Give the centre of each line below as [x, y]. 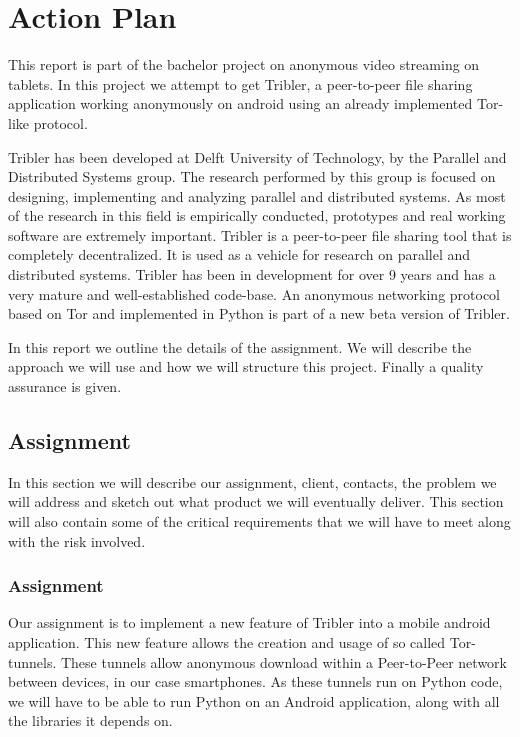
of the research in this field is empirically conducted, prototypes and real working [257, 215]
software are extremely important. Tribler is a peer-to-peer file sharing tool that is [260, 234]
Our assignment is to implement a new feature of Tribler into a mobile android [249, 622]
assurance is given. [65, 386]
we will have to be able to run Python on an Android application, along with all [254, 700]
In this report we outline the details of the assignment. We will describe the [240, 346]
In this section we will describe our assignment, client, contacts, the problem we [252, 481]
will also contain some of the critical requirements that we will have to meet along [259, 521]
